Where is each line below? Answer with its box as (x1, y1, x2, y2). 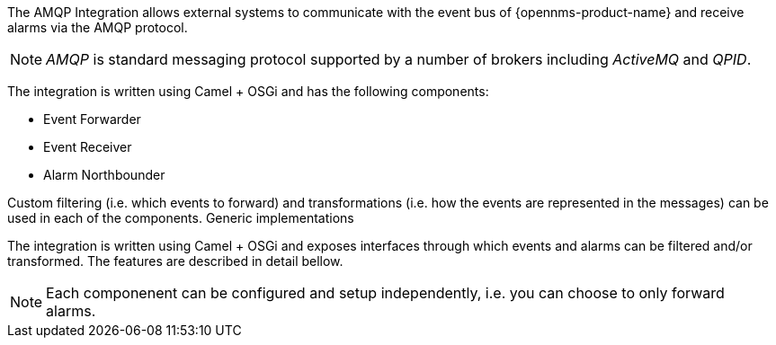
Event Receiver (43, 139, 132, 155)
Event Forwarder (43, 111, 141, 127)
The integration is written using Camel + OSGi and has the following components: (7, 84, 489, 99)
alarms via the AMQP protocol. (7, 20, 188, 35)
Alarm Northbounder (43, 167, 165, 182)
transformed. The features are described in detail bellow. (7, 253, 343, 269)
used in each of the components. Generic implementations (7, 210, 354, 226)
